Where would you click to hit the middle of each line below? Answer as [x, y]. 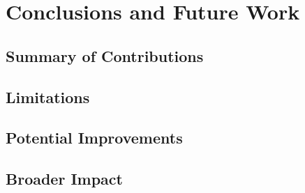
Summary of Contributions [105, 55]
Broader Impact [64, 179]
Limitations [48, 96]
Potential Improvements [94, 138]
